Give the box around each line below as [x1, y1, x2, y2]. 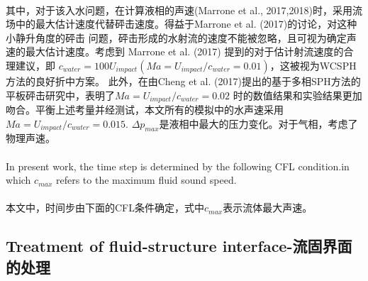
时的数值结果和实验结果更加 [233, 87, 362, 102]
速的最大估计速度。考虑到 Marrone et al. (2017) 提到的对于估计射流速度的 [6, 44, 344, 59]
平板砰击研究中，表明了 [6, 87, 115, 102]
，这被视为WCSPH [269, 57, 357, 72]
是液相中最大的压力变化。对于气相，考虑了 [159, 116, 358, 131]
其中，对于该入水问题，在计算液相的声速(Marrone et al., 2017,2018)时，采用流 [6, 2, 362, 17]
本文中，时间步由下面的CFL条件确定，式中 [6, 200, 204, 215]
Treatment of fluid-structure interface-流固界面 [6, 235, 352, 257]
